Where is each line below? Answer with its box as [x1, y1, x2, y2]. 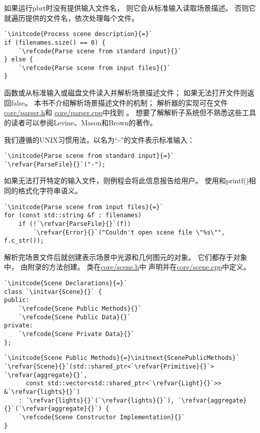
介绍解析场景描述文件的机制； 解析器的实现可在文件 [55, 97, 228, 108]
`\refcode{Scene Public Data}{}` [18, 313, 131, 321]
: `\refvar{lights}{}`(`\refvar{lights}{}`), [18, 396, 175, 404]
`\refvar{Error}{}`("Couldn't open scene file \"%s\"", [33, 228, 225, 236]
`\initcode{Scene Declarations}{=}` [4, 280, 127, 287]
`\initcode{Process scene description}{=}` [4, 30, 153, 38]
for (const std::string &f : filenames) [4, 212, 142, 219]
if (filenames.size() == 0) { [4, 39, 106, 46]
